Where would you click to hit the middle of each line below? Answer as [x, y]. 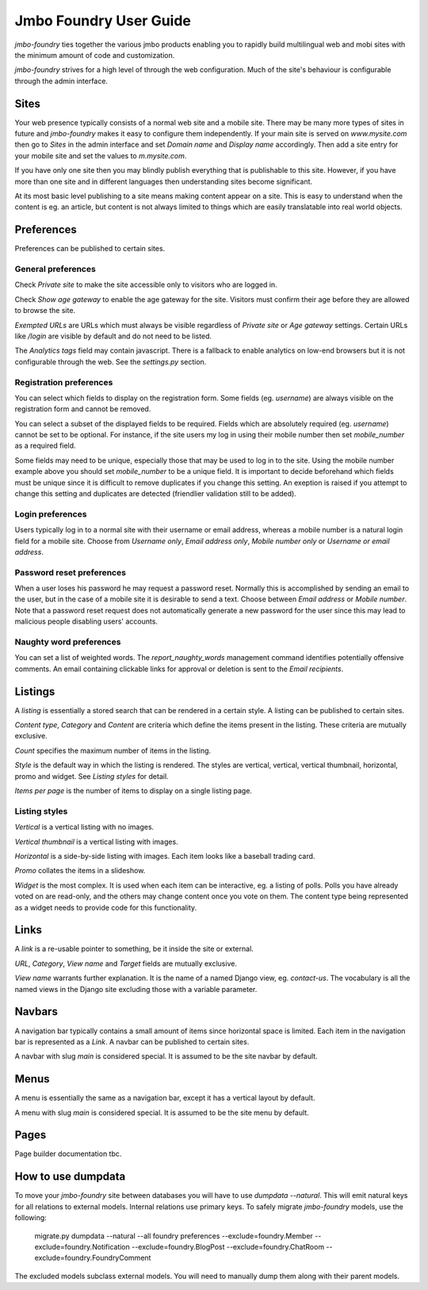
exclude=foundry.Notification [82, 1246]
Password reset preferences [71, 572]
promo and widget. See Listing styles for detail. [92, 776]
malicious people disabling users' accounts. [86, 621]
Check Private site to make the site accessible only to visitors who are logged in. [146, 284]
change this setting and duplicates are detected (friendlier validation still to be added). [155, 494]
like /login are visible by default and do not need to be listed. [113, 336]
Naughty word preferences [68, 642]
